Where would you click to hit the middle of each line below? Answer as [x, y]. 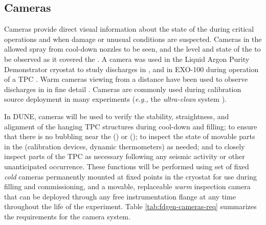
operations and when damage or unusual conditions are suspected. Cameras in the [133, 39]
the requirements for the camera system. [67, 216]
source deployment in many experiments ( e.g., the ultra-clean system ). [115, 99]
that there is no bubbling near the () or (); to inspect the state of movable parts [130, 136]
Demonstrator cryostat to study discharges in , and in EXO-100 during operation [131, 69]
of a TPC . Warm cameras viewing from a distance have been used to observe [126, 79]
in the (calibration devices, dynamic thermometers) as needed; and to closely [125, 146]
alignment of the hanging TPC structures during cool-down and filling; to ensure [131, 126]
